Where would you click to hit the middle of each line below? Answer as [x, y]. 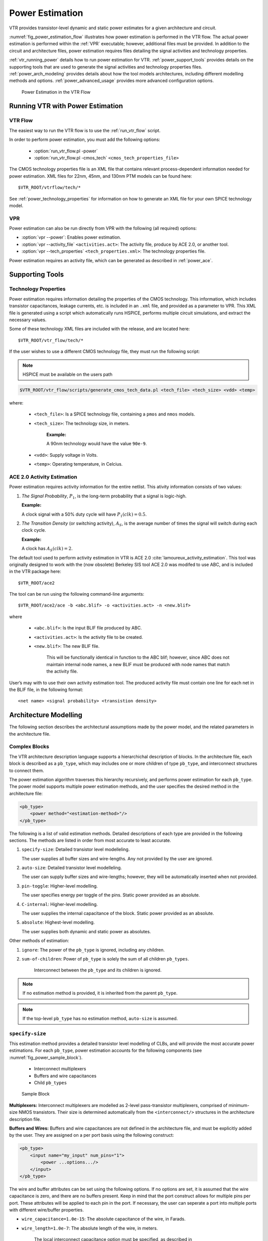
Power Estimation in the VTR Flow [56, 92]
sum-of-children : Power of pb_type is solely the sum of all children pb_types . [105, 959]
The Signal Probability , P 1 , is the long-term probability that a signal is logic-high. [104, 496]
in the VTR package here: [35, 571]
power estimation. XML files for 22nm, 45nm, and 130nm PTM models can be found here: [100, 176]
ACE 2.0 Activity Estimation [43, 477]
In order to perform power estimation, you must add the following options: [85, 139]
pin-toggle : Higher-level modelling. [60, 886]
